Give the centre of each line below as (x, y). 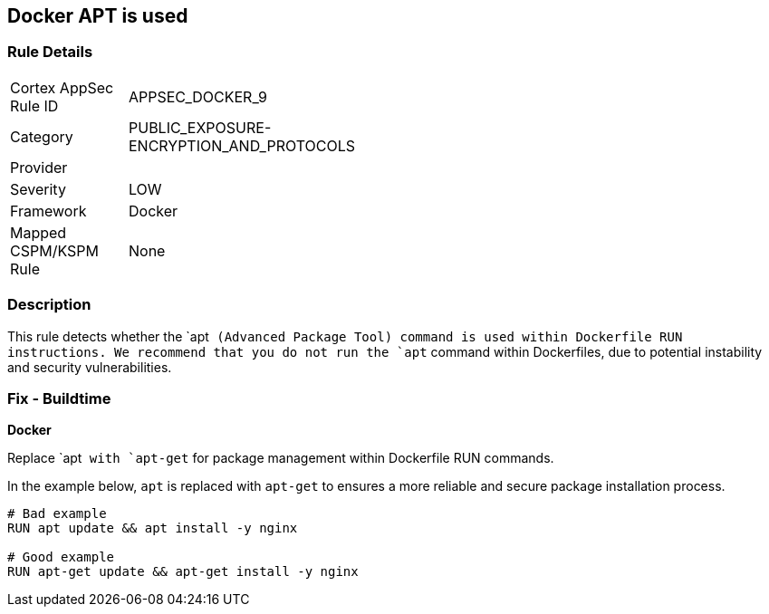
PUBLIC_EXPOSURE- (200, 127)
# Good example (61, 557)
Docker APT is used (98, 16)
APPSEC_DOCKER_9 (198, 96)
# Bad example (57, 514)
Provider (39, 167)
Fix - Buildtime (59, 398)
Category (42, 136)
